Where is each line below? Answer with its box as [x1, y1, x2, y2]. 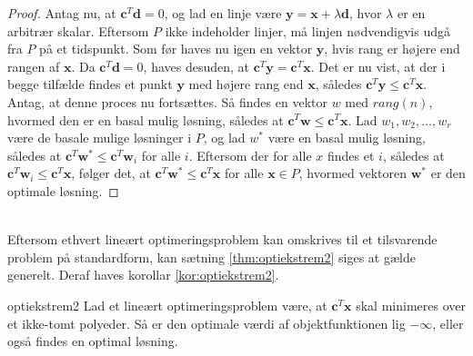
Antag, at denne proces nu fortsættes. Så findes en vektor [7, 92, 327, 111]
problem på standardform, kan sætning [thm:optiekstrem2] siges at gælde [7, 247, 416, 266]
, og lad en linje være [164, 4, 282, 22]
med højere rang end [188, 74, 304, 94]
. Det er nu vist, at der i [310, 56, 446, 75]
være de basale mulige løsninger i [7, 128, 192, 147]
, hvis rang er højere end [324, 39, 460, 58]
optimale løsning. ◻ [7, 181, 119, 200]
